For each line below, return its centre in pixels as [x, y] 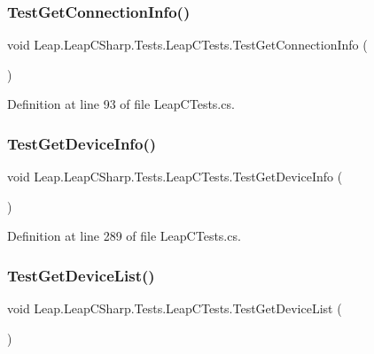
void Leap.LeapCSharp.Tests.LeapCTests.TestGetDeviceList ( [175, 308]
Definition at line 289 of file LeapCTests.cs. [124, 236]
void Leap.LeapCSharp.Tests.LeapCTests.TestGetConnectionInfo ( [187, 45]
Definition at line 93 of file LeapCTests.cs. [121, 104]
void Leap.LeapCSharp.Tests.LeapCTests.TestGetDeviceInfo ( [175, 177]
